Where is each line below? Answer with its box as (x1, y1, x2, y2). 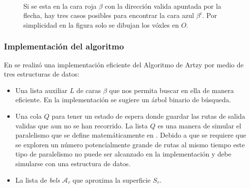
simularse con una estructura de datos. (15, 158, 131, 168)
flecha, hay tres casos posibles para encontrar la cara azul (23, 10, 194, 20)
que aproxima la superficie (72, 174, 151, 185)
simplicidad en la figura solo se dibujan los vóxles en (23, 19, 179, 30)
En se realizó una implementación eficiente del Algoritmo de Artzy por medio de (4, 59, 244, 69)
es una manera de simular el (158, 120, 241, 130)
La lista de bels (15, 174, 60, 185)
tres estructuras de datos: (4, 69, 80, 79)
